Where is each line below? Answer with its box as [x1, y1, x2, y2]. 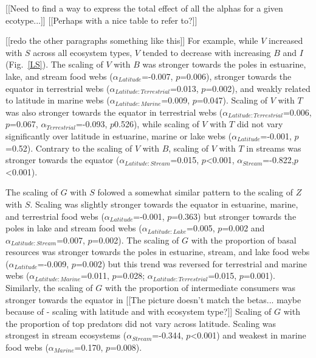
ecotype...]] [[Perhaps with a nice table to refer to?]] [5, 13, 197, 26]
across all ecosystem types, [33, 46, 132, 58]
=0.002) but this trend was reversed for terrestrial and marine [75, 257, 307, 270]
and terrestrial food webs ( [5, 209, 105, 222]
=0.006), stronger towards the [180, 69, 292, 82]
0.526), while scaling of [114, 118, 199, 130]
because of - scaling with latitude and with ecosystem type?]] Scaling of [5, 305, 272, 318]
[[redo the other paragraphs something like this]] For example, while [5, 34, 258, 47]
